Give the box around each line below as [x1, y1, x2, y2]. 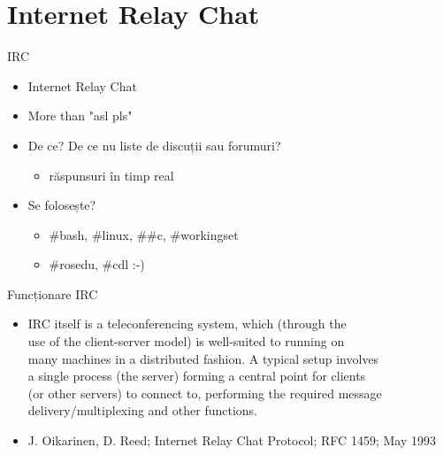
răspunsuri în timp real [49, 166, 174, 184]
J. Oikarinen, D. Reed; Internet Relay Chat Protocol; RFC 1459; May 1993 [27, 431, 436, 450]
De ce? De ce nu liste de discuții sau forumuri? [27, 135, 281, 154]
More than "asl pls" [27, 106, 133, 125]
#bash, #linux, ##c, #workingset [49, 225, 239, 243]
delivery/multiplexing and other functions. [27, 401, 258, 420]
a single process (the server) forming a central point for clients [27, 366, 366, 385]
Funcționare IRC [7, 284, 98, 303]
